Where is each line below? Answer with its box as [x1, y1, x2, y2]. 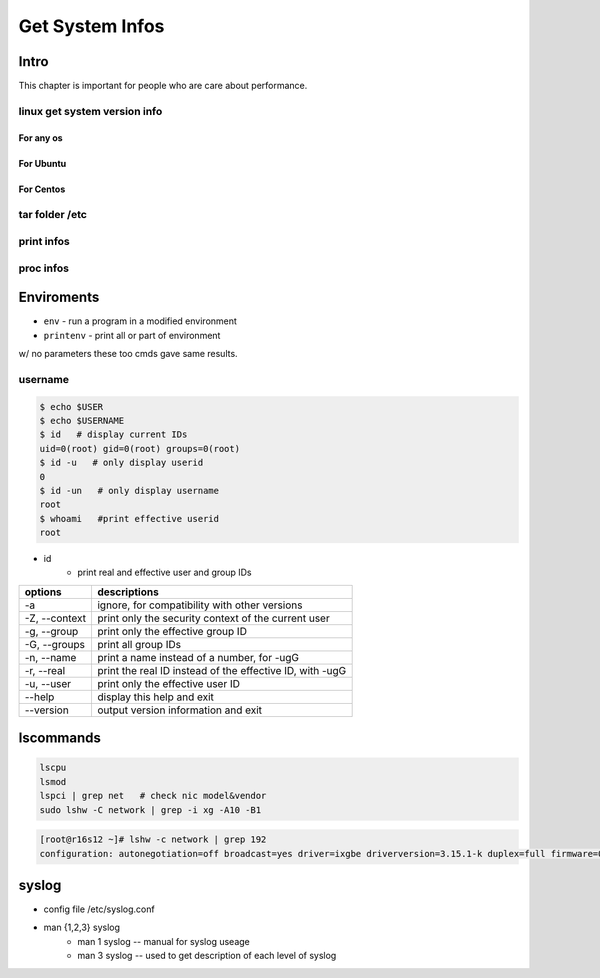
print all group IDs [96, 637, 182, 651]
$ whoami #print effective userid [39, 513, 220, 524]
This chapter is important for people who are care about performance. [18, 80, 308, 92]
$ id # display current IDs [39, 429, 188, 440]
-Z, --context [24, 611, 87, 625]
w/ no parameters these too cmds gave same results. [18, 348, 239, 359]
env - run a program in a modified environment [43, 315, 237, 327]
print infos [18, 234, 70, 248]
